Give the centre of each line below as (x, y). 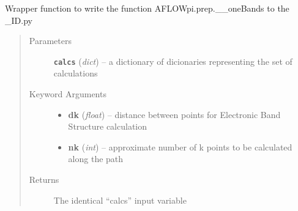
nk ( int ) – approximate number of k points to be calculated (180, 146)
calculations (76, 73)
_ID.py (19, 20)
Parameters (50, 41)
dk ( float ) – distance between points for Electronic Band (174, 114)
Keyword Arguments (68, 94)
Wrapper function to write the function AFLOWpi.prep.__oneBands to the (147, 8)
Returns (44, 179)
